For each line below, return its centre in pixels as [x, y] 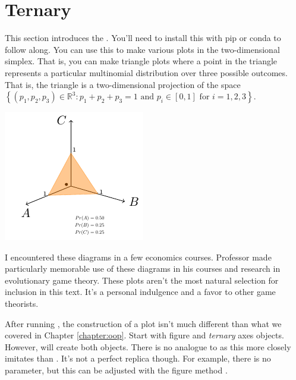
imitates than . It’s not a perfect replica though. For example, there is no [138, 358]
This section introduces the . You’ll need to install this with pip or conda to [143, 38]
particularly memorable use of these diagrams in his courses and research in [143, 268]
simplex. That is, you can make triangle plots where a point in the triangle [141, 61]
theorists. [22, 304]
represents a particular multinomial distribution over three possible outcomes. [146, 72]
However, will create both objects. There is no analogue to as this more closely [148, 346]
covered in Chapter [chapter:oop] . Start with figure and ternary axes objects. [144, 335]
